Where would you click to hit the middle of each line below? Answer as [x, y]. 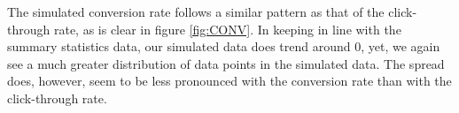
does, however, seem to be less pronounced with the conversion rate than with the [229, 81]
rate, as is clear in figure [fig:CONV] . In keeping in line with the [227, 29]
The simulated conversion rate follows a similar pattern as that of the [196, 11]
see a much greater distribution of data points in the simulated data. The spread [226, 63]
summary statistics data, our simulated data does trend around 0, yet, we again [224, 46]
